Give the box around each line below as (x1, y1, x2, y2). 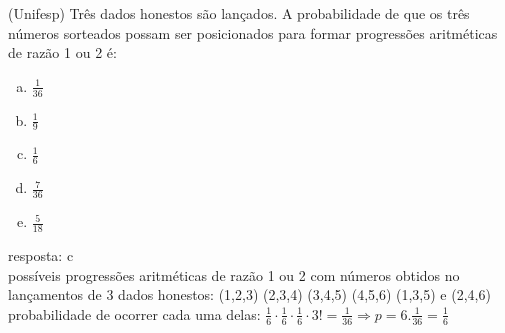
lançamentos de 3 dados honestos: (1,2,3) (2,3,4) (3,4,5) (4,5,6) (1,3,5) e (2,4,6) (8, 284, 491, 305)
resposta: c (8, 244, 74, 265)
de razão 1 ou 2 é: (8, 42, 117, 63)
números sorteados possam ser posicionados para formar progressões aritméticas (8, 22, 498, 43)
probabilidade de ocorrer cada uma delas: (8, 303, 261, 324)
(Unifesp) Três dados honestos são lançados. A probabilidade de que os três (8, 3, 470, 23)
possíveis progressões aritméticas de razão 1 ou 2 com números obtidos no (8, 264, 460, 285)
